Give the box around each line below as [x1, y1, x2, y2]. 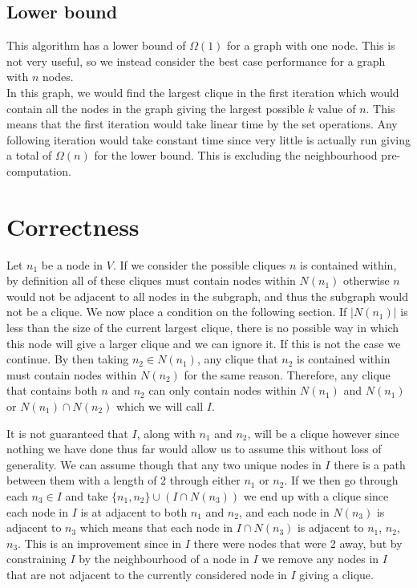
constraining [6, 550, 67, 567]
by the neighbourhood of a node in [79, 550, 249, 567]
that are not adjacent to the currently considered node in [6, 566, 287, 582]
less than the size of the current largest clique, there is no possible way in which [6, 319, 399, 336]
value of [318, 99, 356, 116]
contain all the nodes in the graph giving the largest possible [6, 99, 305, 116]
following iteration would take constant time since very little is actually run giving [6, 131, 411, 148]
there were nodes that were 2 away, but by [193, 534, 403, 551]
